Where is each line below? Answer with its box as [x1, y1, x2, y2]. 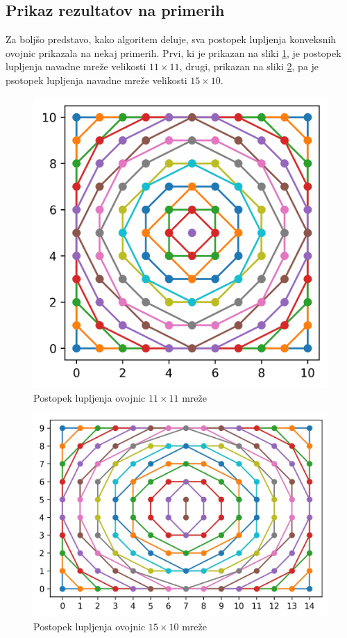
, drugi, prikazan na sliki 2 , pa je [179, 59, 319, 74]
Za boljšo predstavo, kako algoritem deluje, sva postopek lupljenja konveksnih [6, 32, 337, 47]
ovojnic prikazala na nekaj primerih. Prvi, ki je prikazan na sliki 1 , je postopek [6, 45, 341, 60]
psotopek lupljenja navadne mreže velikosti [6, 72, 187, 87]
